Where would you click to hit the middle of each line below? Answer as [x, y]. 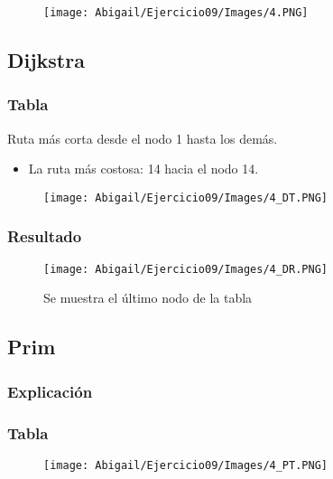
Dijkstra [46, 60]
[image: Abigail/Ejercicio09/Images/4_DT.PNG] [185, 197]
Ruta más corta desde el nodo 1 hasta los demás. [143, 138]
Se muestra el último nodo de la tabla [148, 298]
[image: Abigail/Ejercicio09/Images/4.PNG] [176, 13]
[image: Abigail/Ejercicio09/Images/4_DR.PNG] [185, 269]
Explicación [50, 391]
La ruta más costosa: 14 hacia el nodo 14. [143, 169]
